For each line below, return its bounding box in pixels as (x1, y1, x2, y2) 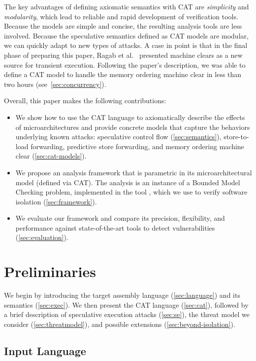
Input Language (4, 343, 86, 358)
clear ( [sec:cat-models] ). (15, 151, 87, 161)
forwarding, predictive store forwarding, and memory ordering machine (31, 141, 244, 151)
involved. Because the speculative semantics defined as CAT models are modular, (4, 30, 249, 40)
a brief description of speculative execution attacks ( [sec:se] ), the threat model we (4, 309, 250, 320)
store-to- (224, 131, 249, 142)
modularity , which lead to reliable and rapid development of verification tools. (4, 11, 238, 21)
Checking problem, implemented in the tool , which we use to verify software (15, 187, 248, 197)
